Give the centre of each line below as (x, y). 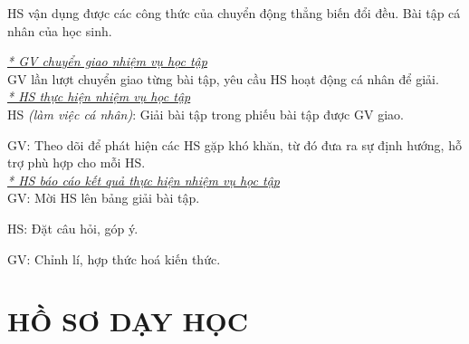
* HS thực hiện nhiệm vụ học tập (99, 96)
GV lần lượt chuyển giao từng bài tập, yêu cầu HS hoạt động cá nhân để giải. (223, 78)
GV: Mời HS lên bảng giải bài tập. (104, 198)
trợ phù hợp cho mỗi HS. (77, 162)
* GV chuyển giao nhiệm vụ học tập (107, 61)
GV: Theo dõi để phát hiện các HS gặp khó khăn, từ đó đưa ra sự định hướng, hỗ (234, 144)
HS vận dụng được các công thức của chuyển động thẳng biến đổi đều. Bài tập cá (234, 13)
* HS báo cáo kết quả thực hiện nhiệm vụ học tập (144, 180)
